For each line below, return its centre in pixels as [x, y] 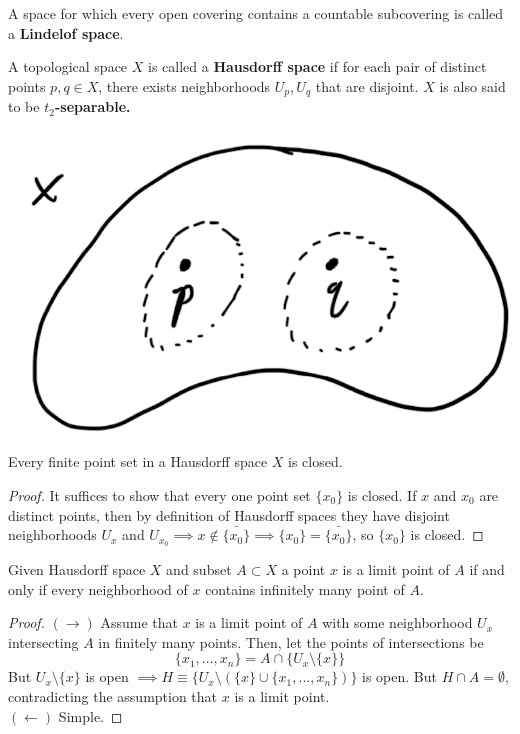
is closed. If [382, 494]
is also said [472, 85]
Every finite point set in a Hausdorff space [138, 461]
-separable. [92, 106]
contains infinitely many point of [305, 588]
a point [303, 569]
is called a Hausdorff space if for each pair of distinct [317, 66]
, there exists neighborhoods [184, 85]
